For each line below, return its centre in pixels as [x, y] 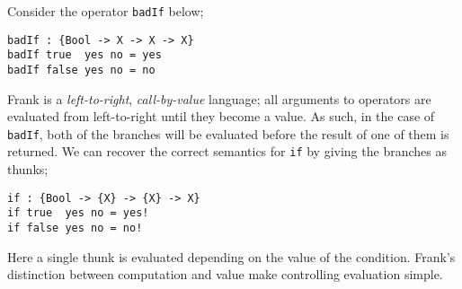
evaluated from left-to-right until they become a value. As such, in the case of [221, 116]
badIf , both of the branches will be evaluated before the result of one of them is [228, 133]
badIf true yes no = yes [84, 55]
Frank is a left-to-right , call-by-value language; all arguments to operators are [219, 98]
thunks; [28, 169]
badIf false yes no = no [81, 70]
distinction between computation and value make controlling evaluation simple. [225, 274]
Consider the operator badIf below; [106, 11]
